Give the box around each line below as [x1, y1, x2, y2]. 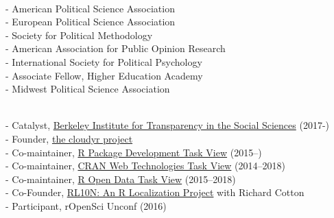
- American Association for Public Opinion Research [5, 41, 226, 56]
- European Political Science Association [5, 14, 176, 29]
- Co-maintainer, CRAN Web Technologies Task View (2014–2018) [5, 158, 285, 173]
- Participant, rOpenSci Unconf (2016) [5, 198, 167, 213]
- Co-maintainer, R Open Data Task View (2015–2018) [5, 171, 236, 186]
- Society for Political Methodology [5, 27, 153, 42]
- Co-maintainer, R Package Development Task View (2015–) [5, 145, 262, 159]
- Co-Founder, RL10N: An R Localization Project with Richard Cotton [5, 185, 305, 199]
